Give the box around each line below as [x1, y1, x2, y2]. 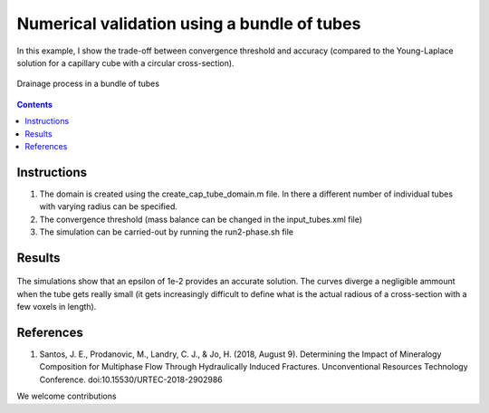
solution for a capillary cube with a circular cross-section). [16, 57, 235, 68]
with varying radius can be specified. [39, 201, 178, 212]
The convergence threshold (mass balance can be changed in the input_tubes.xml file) [39, 214, 362, 225]
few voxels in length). [16, 302, 97, 312]
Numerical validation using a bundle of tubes [16, 14, 361, 34]
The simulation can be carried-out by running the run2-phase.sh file [39, 226, 294, 237]
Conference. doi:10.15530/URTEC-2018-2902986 [39, 374, 224, 385]
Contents [16, 99, 53, 110]
